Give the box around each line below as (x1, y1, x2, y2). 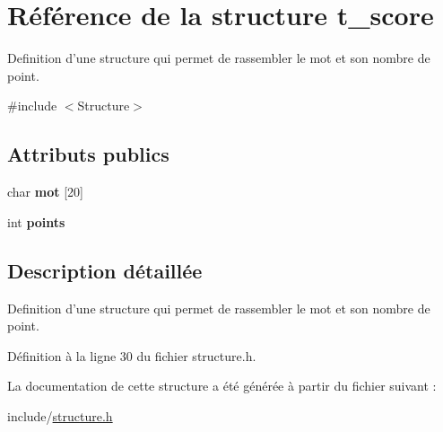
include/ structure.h (7, 406, 113, 425)
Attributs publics (7, 140, 169, 168)
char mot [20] (7, 182, 83, 201)
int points (7, 212, 65, 231)
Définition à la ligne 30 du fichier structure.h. (7, 346, 256, 365)
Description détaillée (7, 256, 203, 284)
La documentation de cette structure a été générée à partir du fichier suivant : (7, 376, 437, 395)
